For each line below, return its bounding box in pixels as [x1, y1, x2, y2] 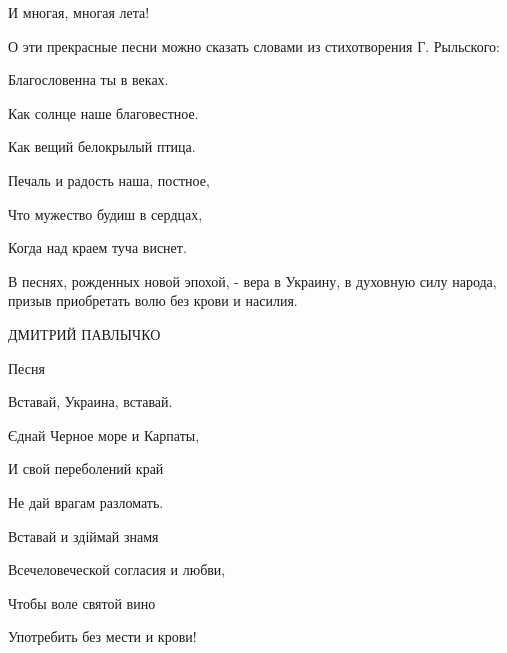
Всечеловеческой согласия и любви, [8, 559, 226, 580]
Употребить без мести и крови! [8, 626, 197, 647]
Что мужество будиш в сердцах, [8, 203, 203, 224]
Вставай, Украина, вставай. [8, 391, 173, 412]
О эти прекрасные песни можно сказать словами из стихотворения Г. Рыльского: [8, 35, 500, 56]
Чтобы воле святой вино [8, 592, 156, 613]
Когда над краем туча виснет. [8, 237, 187, 258]
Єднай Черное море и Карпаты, [8, 424, 200, 445]
